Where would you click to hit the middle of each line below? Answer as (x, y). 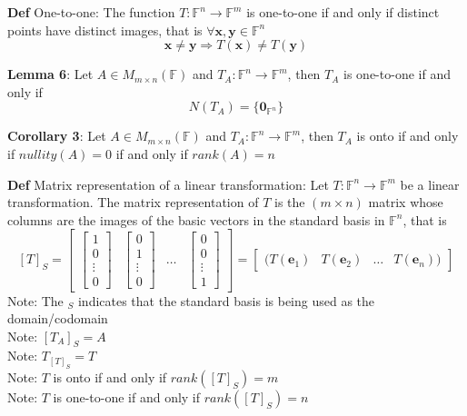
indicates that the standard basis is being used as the (226, 300)
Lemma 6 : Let (50, 74)
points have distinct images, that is (105, 30)
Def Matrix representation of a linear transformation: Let (168, 184)
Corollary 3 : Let (57, 136)
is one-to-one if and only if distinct (343, 12)
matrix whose (406, 202)
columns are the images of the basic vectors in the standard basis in (196, 219)
